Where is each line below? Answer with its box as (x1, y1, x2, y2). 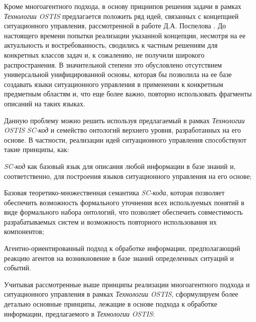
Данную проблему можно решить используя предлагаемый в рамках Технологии (4, 115, 245, 125)
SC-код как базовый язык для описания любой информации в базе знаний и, (4, 161, 236, 171)
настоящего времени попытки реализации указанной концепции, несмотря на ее (4, 30, 246, 40)
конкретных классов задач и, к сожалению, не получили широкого (4, 49, 204, 60)
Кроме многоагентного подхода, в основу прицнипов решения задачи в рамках (4, 1, 242, 11)
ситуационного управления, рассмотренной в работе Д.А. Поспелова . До (4, 20, 226, 31)
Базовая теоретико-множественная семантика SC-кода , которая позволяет (4, 187, 225, 198)
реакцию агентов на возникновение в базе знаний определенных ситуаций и (4, 252, 234, 263)
